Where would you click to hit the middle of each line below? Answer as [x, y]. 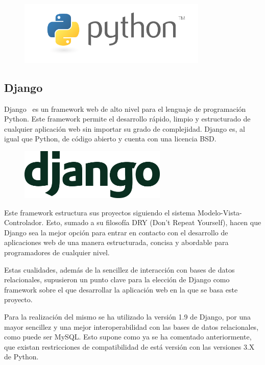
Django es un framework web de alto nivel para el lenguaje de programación [125, 108]
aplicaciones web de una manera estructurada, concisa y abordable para [116, 242]
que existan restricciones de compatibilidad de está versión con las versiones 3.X [129, 346]
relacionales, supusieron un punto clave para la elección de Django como [117, 279]
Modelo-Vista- [220, 212]
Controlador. [24, 222]
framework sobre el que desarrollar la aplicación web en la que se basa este [121, 289]
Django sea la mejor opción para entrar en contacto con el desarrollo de [116, 232]
